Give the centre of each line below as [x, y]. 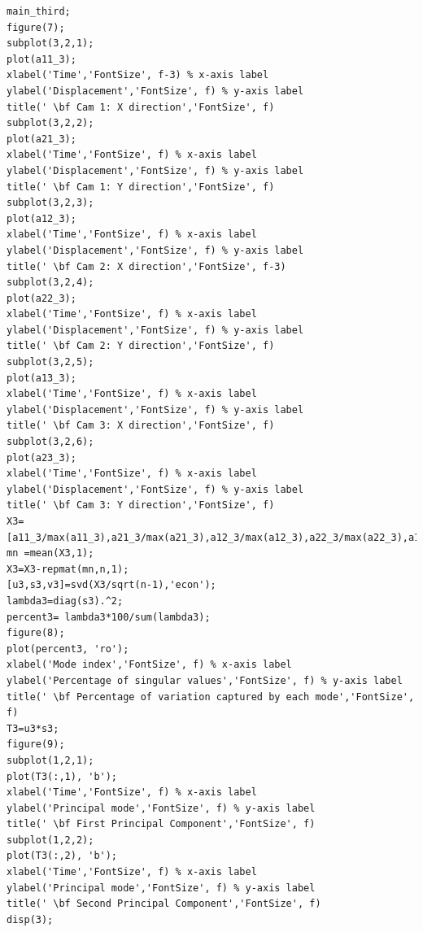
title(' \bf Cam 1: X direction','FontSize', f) [141, 107]
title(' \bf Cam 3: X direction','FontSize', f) [141, 426]
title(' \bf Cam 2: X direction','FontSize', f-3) [146, 266]
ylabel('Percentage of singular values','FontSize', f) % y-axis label [205, 680]
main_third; [39, 11]
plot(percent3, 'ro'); [68, 649]
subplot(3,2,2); [50, 123]
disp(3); [30, 919]
